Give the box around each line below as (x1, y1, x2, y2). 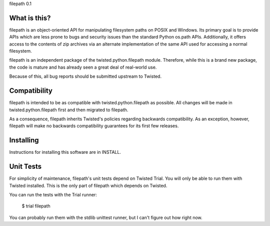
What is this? (9, 14, 51, 22)
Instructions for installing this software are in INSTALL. (9, 149, 121, 155)
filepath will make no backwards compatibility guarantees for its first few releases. (9, 123, 179, 129)
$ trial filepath (21, 203, 51, 209)
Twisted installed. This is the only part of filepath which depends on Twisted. (9, 182, 167, 188)
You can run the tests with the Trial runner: (9, 191, 97, 197)
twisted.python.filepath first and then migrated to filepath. (9, 107, 128, 113)
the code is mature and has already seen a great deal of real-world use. (9, 64, 157, 70)
